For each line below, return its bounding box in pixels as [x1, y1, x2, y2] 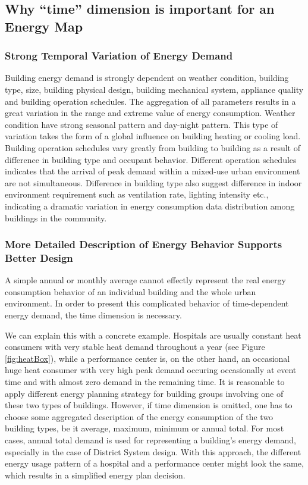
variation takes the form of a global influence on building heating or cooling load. [5, 130, 301, 142]
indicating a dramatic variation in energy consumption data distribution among [5, 199, 295, 212]
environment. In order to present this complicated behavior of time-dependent [5, 297, 289, 309]
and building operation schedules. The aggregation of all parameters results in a [5, 95, 296, 107]
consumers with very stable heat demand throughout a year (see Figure [5, 340, 265, 353]
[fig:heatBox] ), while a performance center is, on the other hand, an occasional [5, 352, 290, 364]
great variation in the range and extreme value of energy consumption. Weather [5, 107, 296, 119]
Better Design [5, 250, 73, 265]
